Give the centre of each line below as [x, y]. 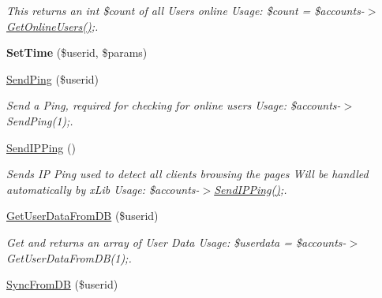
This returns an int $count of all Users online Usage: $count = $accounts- [185, 10]
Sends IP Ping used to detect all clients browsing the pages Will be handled [187, 174]
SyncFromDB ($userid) [62, 284]
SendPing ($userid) [53, 78]
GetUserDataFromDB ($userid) [82, 216]
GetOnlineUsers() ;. [52, 26]
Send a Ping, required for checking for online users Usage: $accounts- [174, 105]
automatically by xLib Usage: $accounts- [103, 189]
